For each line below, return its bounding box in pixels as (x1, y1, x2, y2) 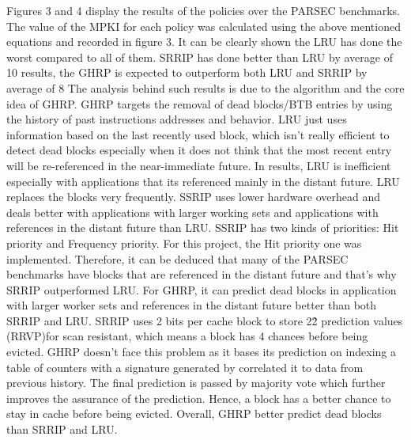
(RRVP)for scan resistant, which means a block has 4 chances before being (6, 328, 368, 344)
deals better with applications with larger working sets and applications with (6, 203, 379, 220)
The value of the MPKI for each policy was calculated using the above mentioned (6, 17, 401, 34)
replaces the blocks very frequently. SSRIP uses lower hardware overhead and (6, 188, 381, 205)
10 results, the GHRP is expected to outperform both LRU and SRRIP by (6, 64, 368, 81)
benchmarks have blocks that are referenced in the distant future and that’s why (6, 266, 397, 283)
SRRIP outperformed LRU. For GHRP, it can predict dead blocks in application (6, 281, 397, 298)
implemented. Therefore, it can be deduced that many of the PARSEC (6, 250, 349, 267)
